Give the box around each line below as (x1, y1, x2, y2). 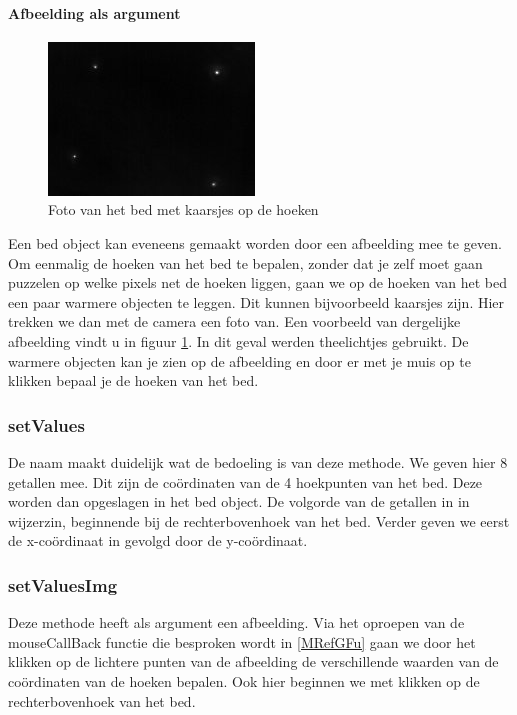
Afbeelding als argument (8, 2, 181, 23)
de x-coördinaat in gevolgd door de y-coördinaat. (8, 530, 308, 551)
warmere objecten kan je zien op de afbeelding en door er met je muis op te (8, 350, 471, 371)
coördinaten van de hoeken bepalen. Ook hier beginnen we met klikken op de (8, 670, 480, 691)
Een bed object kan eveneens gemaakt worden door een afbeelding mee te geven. (8, 232, 502, 253)
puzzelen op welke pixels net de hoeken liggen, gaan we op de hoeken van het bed (8, 272, 507, 293)
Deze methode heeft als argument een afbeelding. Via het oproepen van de (8, 612, 465, 633)
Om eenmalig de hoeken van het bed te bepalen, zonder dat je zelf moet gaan (8, 252, 483, 273)
